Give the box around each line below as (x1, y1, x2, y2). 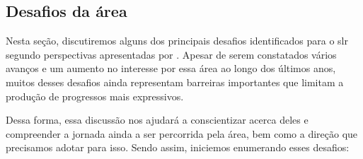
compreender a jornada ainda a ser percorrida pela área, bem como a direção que (6, 126, 358, 141)
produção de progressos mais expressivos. (6, 88, 184, 103)
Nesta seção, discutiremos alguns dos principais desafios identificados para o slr (6, 33, 348, 48)
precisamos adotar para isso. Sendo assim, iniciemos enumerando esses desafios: (6, 140, 350, 155)
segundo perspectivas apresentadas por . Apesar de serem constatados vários (6, 47, 337, 61)
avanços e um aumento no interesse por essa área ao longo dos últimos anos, (6, 61, 336, 76)
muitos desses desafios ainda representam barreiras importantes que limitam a (6, 74, 344, 89)
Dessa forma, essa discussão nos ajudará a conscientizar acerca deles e (6, 112, 309, 127)
